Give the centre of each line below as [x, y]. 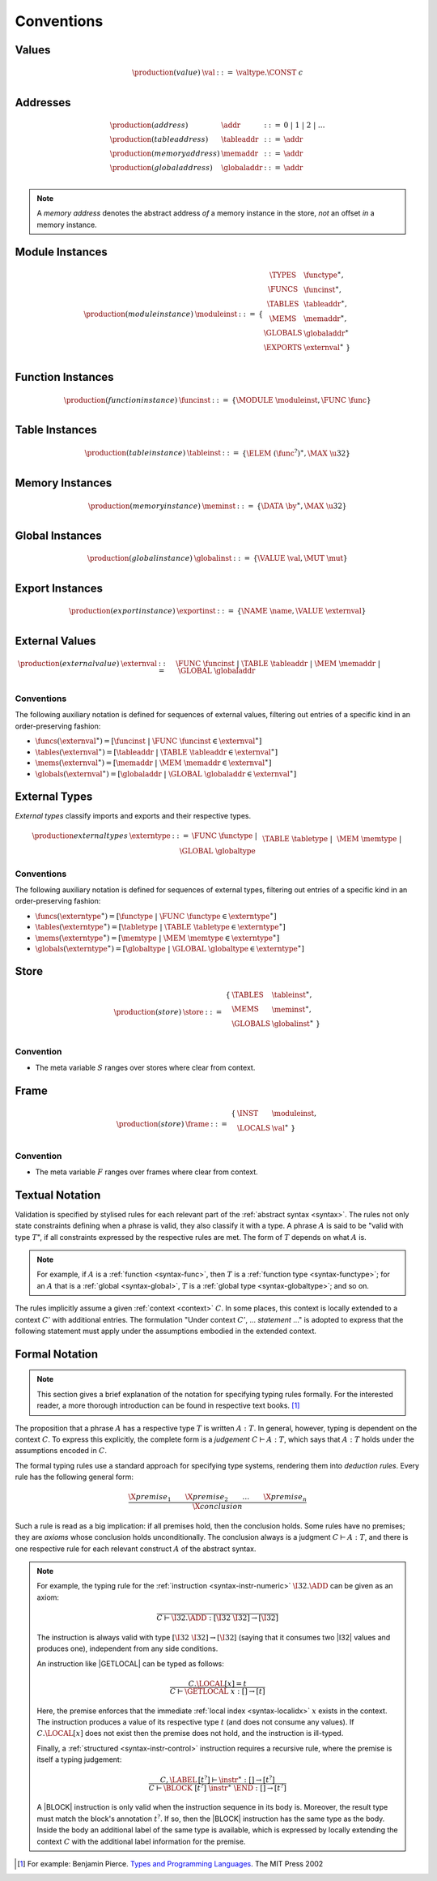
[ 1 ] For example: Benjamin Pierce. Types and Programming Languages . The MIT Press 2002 [170, 1864]
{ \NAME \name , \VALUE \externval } [301, 611]
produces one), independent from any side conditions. [127, 1648]
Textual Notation [58, 1195]
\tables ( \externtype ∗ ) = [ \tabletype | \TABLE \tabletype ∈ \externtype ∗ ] [161, 926]
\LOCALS [254, 1128]
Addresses [43, 103]
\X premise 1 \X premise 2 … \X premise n [218, 1498]
